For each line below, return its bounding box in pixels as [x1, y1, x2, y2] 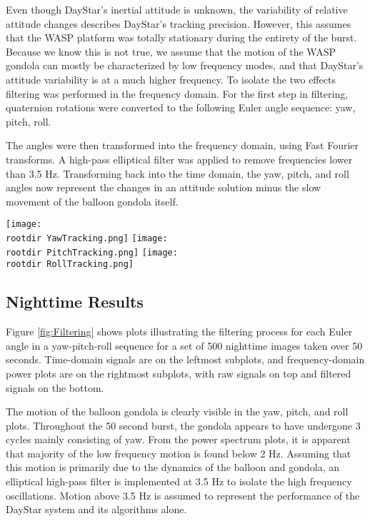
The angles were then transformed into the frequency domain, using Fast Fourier [6, 138, 359, 153]
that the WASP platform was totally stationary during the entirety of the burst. [6, 30, 357, 45]
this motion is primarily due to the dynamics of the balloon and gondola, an [6, 460, 340, 475]
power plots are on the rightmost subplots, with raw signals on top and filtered [6, 365, 351, 380]
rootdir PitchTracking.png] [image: [6, 247, 178, 258]
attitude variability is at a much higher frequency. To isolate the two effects [6, 71, 336, 86]
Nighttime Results [6, 290, 144, 313]
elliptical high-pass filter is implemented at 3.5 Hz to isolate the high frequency [6, 474, 352, 489]
